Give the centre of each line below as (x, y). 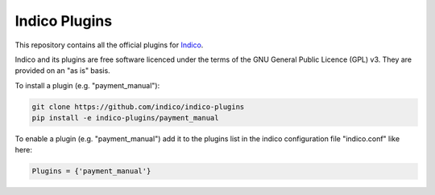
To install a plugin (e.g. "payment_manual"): (87, 85)
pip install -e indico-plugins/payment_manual (125, 118)
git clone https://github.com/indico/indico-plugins (138, 107)
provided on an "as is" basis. (62, 71)
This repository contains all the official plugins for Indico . (109, 45)
